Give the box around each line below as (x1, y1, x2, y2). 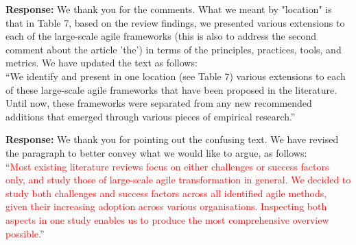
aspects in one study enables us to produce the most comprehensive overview (5, 212, 329, 227)
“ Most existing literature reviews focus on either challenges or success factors (5, 159, 329, 173)
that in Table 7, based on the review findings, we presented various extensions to (5, 15, 345, 29)
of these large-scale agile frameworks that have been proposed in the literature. (5, 82, 337, 96)
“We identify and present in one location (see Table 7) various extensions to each (5, 68, 346, 83)
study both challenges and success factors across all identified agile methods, (5, 185, 327, 200)
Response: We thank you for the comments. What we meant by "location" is (5, 2, 332, 16)
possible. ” (5, 226, 45, 240)
